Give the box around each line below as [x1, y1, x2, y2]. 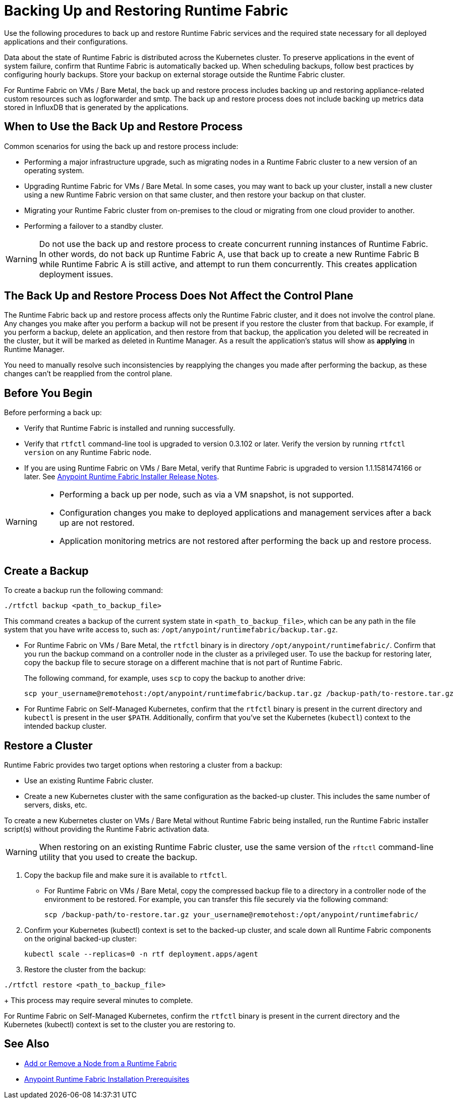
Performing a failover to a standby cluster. [24, 221, 163, 230]
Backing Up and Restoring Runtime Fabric [4, 2, 289, 19]
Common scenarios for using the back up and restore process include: [4, 141, 239, 151]
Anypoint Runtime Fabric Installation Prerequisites [24, 1074, 190, 1083]
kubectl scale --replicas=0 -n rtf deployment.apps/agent [24, 949, 258, 958]
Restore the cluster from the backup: [24, 965, 146, 974]
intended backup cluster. [24, 722, 106, 731]
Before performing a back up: [4, 408, 102, 417]
